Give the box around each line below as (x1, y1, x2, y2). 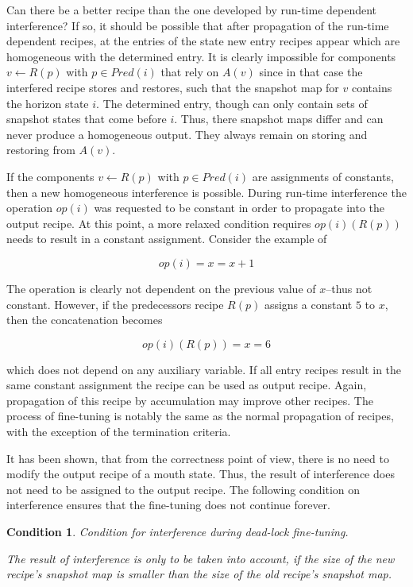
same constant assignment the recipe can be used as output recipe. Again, (6, 377, 367, 393)
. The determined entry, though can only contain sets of (96, 95, 368, 111)
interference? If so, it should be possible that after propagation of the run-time (6, 17, 389, 33)
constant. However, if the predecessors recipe (6, 295, 224, 312)
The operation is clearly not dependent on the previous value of (6, 280, 316, 296)
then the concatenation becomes (6, 311, 163, 328)
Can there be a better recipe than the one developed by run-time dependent (6, 2, 377, 17)
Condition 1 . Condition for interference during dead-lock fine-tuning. (6, 523, 349, 540)
